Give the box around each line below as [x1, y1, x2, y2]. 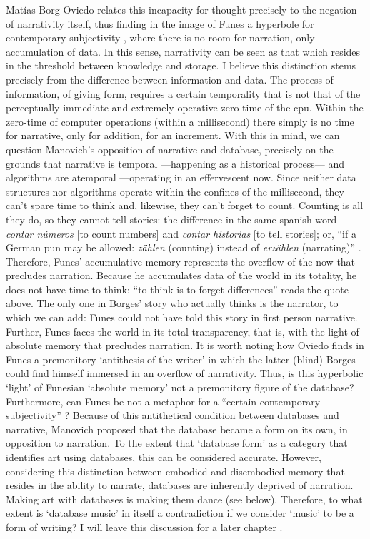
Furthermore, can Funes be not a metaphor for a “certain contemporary [6, 393, 321, 408]
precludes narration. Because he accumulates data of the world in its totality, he [6, 268, 357, 283]
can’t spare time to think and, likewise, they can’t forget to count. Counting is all [6, 198, 364, 213]
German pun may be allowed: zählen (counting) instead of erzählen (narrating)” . [6, 240, 361, 255]
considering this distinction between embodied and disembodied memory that [6, 463, 345, 478]
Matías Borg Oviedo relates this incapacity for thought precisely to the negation [6, 2, 357, 16]
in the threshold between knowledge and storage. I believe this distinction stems [6, 58, 356, 73]
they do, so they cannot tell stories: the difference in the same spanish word [6, 211, 337, 226]
